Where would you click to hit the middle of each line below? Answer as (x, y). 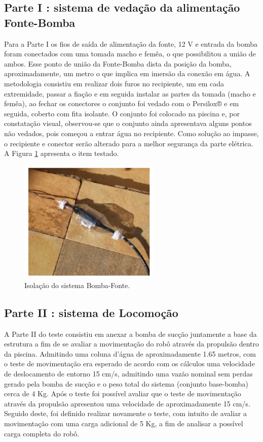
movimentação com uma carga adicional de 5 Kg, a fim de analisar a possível (124, 423)
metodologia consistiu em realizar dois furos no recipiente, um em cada (114, 83)
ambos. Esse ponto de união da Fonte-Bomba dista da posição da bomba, (118, 63)
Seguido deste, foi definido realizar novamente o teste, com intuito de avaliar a (125, 413)
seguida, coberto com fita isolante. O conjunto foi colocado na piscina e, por (122, 113)
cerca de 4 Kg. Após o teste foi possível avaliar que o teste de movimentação (123, 393)
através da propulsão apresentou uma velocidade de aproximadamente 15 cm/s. (127, 403)
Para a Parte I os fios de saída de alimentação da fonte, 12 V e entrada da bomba (131, 43)
